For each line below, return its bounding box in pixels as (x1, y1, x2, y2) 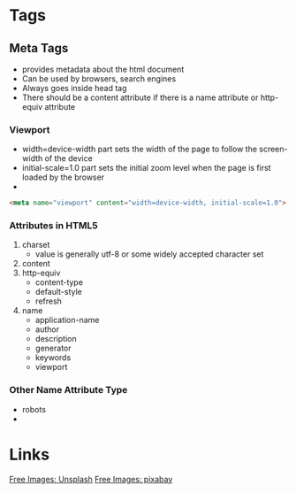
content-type (34, 277, 84, 288)
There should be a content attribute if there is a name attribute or (21, 92, 259, 103)
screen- (259, 143, 288, 155)
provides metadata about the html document (21, 64, 185, 74)
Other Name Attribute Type (9, 384, 128, 397)
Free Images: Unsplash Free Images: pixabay (9, 474, 173, 484)
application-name (34, 315, 100, 326)
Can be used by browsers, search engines (21, 73, 177, 84)
